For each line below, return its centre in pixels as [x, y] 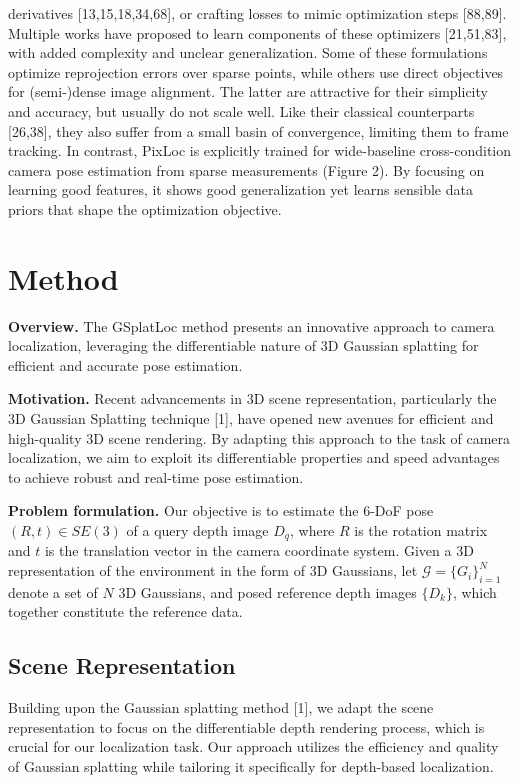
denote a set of [53, 591]
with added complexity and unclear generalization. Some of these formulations [248, 52]
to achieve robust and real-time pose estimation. [156, 476]
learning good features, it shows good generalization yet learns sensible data [240, 189]
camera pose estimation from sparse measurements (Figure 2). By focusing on [246, 169]
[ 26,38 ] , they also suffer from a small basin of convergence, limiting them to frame [258, 130]
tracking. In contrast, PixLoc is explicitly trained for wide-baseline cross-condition [260, 150]
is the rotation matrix [421, 530]
